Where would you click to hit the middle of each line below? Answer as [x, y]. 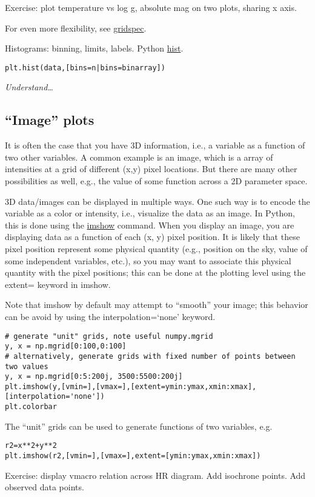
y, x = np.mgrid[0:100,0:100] [66, 346]
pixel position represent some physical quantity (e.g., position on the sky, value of [156, 248]
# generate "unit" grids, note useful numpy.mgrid [109, 336]
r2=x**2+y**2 [31, 446]
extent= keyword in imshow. [58, 284]
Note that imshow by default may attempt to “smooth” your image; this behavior [157, 305]
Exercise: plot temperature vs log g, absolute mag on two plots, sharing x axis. [151, 7]
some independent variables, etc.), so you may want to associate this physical [148, 260]
